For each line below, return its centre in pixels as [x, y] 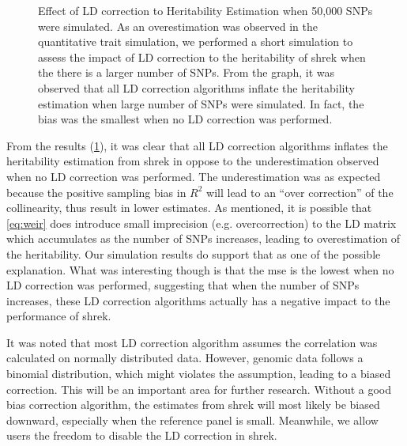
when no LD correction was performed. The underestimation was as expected [194, 176]
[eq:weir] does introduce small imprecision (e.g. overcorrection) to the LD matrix [202, 223]
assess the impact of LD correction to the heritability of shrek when [202, 57]
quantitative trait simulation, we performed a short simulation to [196, 42]
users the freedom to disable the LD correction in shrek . [142, 435]
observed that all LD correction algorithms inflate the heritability [196, 87]
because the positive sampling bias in [96, 192]
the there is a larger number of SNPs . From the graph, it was [186, 72]
